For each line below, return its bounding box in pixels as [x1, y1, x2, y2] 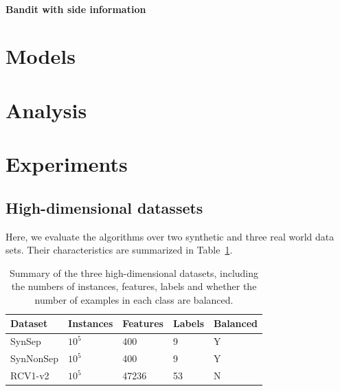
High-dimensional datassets [5, 197, 203, 218]
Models [5, 42, 76, 70]
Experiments [5, 150, 128, 178]
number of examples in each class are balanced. [34, 292, 234, 306]
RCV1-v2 [10, 368, 49, 383]
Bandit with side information [5, 1, 146, 16]
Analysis [5, 96, 87, 124]
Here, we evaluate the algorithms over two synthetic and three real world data [5, 229, 335, 243]
